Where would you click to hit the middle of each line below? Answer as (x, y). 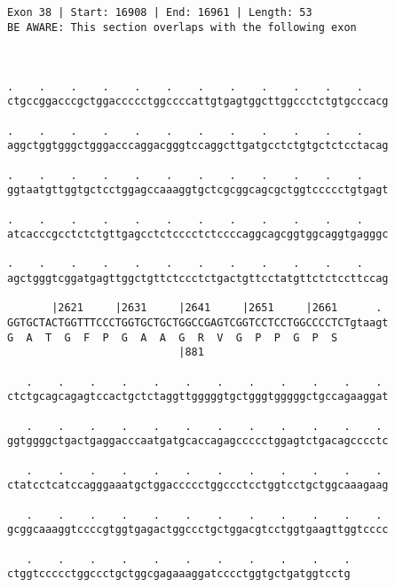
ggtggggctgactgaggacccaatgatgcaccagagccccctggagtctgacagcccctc (198, 441)
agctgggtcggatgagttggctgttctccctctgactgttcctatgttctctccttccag (198, 279)
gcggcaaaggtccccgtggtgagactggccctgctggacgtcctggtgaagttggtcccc (198, 530)
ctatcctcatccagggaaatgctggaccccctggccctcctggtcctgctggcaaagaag (198, 485)
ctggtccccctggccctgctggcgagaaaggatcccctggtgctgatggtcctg (179, 574)
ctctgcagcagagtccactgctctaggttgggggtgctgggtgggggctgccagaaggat (198, 397)
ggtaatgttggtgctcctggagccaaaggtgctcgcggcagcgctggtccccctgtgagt (198, 190)
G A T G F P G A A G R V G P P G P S (173, 337)
